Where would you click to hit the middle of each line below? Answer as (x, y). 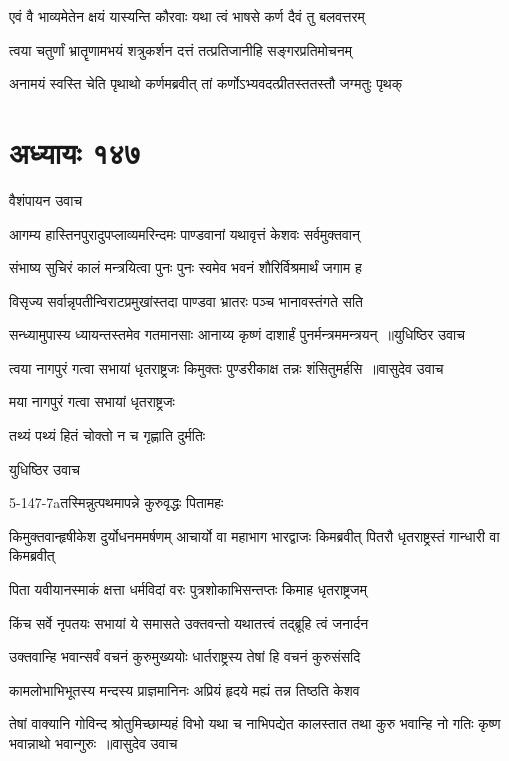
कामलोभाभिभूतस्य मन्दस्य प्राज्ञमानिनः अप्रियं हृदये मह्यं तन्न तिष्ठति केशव (184, 689)
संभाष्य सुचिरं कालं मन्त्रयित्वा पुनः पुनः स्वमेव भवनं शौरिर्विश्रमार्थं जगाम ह (185, 267)
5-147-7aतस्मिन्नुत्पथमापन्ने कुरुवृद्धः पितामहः (116, 502)
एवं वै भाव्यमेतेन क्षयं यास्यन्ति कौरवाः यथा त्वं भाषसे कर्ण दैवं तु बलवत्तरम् (187, 16)
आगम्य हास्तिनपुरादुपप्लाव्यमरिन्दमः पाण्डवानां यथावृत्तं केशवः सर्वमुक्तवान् (184, 233)
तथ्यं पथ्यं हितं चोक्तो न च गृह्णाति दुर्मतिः (107, 435)
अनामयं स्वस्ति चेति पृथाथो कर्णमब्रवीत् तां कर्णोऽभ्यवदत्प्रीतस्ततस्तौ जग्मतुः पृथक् (206, 83)
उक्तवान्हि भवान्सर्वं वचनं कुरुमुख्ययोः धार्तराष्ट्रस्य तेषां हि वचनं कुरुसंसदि (185, 656)
